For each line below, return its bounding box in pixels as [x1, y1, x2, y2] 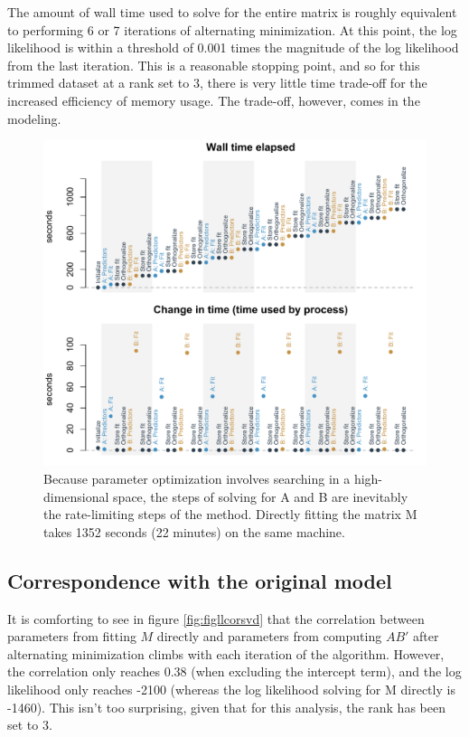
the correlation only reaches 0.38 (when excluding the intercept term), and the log [7, 662, 462, 681]
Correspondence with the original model [7, 566, 392, 594]
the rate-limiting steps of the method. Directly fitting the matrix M [43, 505, 417, 524]
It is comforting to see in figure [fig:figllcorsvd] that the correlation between [7, 609, 425, 628]
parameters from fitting [7, 627, 136, 646]
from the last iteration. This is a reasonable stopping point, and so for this [7, 55, 420, 74]
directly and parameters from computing [156, 627, 382, 646]
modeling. [7, 109, 61, 128]
